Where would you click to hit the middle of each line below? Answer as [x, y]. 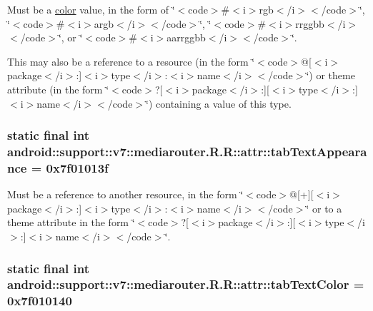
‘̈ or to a [324, 208]
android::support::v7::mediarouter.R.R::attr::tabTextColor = [186, 284]
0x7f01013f [77, 167]
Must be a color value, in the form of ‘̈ [91, 9]
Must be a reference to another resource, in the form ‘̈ [125, 194]
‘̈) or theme [330, 75]
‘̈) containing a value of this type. [219, 103]
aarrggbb [186, 37]
